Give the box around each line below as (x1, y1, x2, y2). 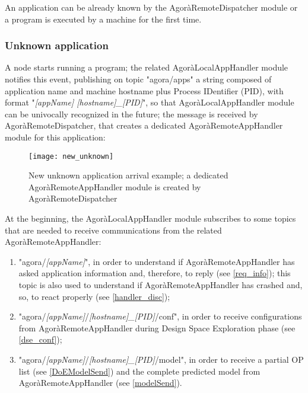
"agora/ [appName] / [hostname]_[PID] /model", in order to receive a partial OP (18, 353, 304, 365)
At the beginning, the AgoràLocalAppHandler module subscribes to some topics (5, 212, 296, 224)
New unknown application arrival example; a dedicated (28, 169, 228, 181)
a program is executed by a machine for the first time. (5, 12, 202, 25)
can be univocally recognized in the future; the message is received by (5, 107, 258, 120)
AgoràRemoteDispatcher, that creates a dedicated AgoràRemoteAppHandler (5, 119, 283, 132)
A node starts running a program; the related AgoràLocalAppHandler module (5, 61, 288, 74)
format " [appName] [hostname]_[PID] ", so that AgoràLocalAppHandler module (5, 96, 294, 108)
